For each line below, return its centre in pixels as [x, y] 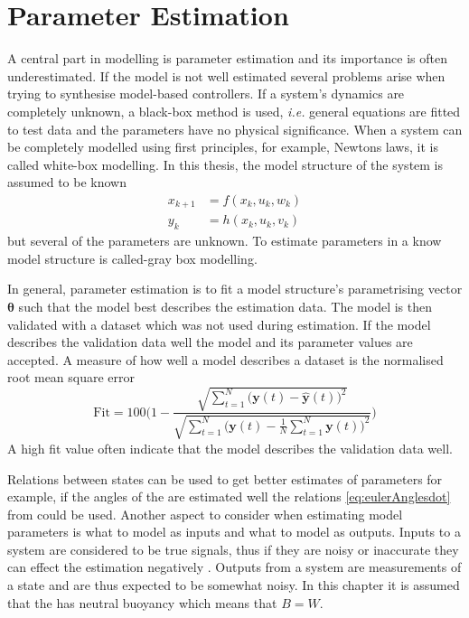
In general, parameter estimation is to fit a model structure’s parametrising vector [235, 289]
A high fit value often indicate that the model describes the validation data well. [230, 448]
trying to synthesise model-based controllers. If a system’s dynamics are [206, 94]
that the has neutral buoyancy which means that [142, 602]
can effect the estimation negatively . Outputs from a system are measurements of [234, 567]
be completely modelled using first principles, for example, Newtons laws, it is [223, 147]
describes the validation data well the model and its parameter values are [210, 342]
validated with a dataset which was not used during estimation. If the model [219, 324]
